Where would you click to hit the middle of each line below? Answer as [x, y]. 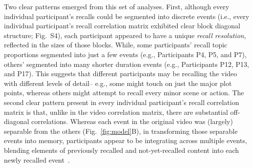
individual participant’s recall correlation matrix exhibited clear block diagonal [122, 26]
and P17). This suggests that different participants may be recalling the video [121, 73]
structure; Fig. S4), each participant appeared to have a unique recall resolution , [125, 35]
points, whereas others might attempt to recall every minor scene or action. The [124, 93]
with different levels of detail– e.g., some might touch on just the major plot [118, 83]
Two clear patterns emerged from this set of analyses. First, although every [117, 6]
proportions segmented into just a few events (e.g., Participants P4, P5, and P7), [125, 54]
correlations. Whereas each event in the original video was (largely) [132, 121]
